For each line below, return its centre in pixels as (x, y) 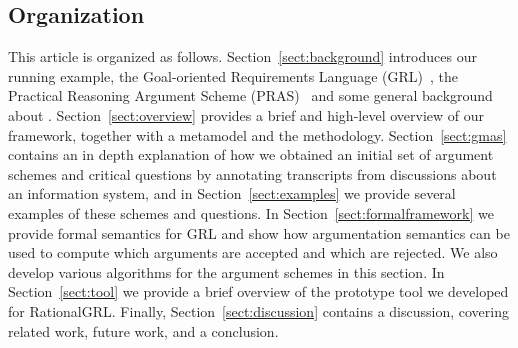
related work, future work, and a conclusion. (143, 330)
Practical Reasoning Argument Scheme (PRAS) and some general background (250, 95)
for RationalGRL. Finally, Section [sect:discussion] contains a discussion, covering (258, 310)
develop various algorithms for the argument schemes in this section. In (226, 271)
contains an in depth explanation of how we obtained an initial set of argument (251, 154)
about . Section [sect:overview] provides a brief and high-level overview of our (246, 114)
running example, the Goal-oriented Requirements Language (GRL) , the (233, 75)
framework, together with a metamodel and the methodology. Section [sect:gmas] (257, 134)
